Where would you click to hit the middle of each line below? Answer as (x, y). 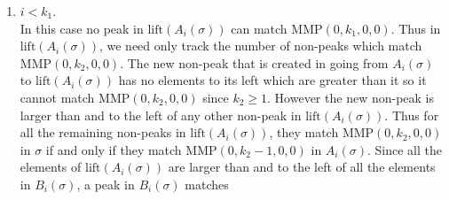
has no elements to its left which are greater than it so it (272, 80)
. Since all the (404, 149)
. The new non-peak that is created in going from (254, 62)
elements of (51, 167)
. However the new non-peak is (351, 97)
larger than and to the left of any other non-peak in (161, 115)
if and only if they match (114, 149)
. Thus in (416, 28)
